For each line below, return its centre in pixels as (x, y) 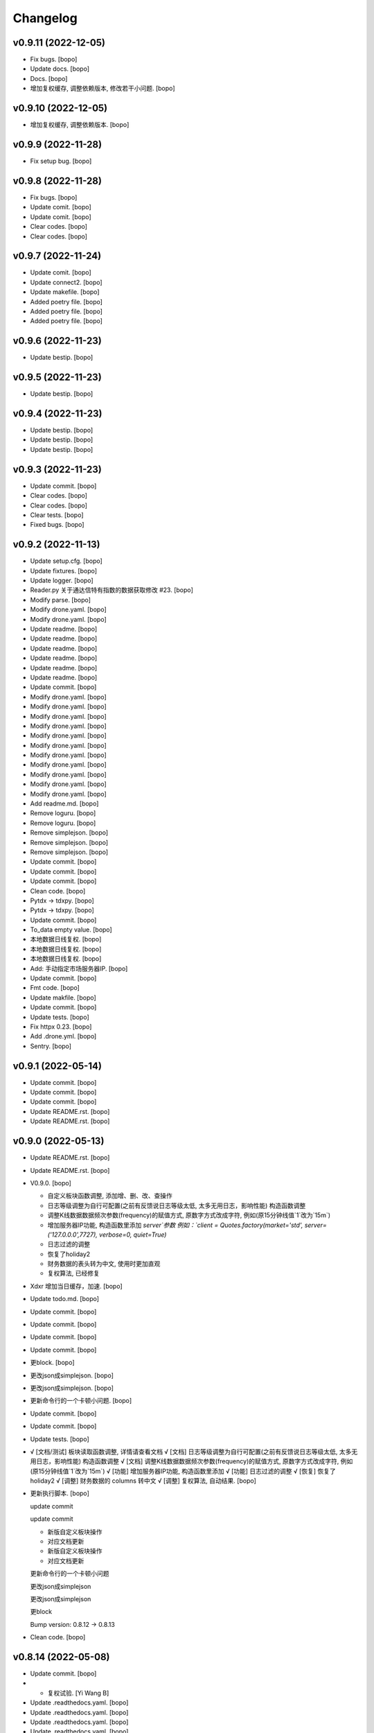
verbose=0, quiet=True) (133, 1235)
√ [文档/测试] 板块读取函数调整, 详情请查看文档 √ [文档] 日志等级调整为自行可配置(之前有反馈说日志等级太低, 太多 (191, 1452)
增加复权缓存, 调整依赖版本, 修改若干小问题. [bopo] (103, 88)
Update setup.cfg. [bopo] (66, 561)
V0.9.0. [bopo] (51, 1183)
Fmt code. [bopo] (55, 988)
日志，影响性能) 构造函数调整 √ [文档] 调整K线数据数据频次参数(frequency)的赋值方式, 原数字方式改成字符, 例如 (194, 1461)
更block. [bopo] (52, 1363)
